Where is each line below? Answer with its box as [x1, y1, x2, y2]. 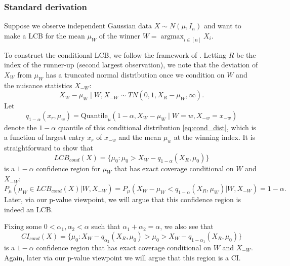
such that [91, 221, 120, 232]
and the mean [118, 132, 161, 142]
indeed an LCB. [4, 204, 53, 214]
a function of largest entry [4, 132, 85, 142]
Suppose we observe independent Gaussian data [4, 20, 152, 31]
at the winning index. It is [174, 132, 256, 142]
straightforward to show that [4, 142, 94, 153]
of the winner [99, 30, 140, 41]
